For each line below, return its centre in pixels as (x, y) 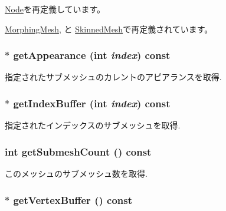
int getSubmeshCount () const (78, 151)
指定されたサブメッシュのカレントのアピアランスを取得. (113, 77)
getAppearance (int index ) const (92, 55)
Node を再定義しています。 (55, 9)
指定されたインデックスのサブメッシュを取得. (93, 125)
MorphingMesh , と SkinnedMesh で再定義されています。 (109, 29)
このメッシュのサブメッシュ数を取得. (76, 174)
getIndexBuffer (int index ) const (92, 103)
